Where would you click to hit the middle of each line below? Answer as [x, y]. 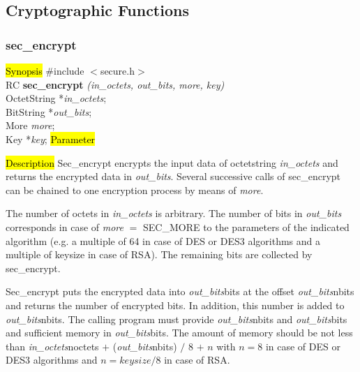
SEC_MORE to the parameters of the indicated [246, 226]
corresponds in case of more [65, 226]
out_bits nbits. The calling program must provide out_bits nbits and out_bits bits [177, 319]
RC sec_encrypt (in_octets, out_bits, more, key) [115, 84]
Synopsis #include [45, 70]
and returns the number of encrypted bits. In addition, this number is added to [175, 305]
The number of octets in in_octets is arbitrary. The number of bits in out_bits [174, 213]
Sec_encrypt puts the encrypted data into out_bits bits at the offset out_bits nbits [180, 291]
